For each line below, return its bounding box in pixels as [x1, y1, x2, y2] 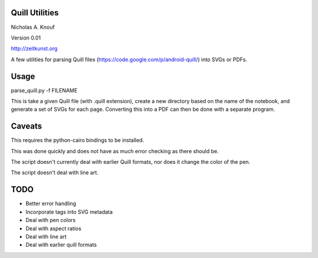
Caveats [11, 121, 42, 131]
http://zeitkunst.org [11, 45, 58, 52]
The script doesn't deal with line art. [11, 169, 99, 176]
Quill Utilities [11, 8, 59, 18]
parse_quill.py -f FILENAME [11, 87, 78, 94]
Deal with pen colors [25, 217, 76, 224]
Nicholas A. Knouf [11, 24, 55, 31]
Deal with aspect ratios [25, 224, 82, 232]
